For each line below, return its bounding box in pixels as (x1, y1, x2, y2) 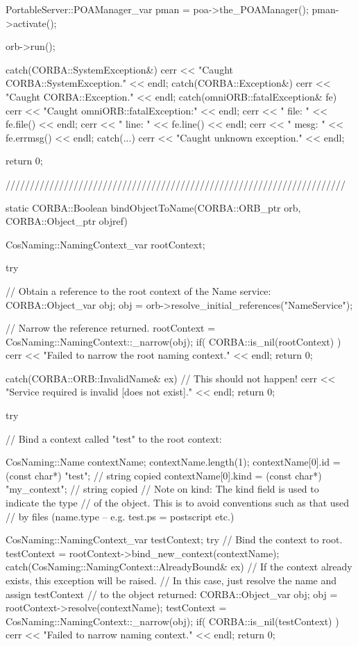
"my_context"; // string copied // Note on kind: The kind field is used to (6, 482, 319, 496)
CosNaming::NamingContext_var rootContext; (6, 237, 205, 251)
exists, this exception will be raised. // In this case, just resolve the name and (6, 573, 337, 587)
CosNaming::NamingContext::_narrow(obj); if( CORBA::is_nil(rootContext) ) (6, 334, 341, 348)
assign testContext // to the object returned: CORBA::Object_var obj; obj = (6, 586, 338, 601)
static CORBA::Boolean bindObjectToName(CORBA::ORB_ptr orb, (6, 200, 301, 214)
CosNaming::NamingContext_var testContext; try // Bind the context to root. (6, 532, 343, 547)
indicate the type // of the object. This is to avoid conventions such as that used (6, 495, 350, 510)
